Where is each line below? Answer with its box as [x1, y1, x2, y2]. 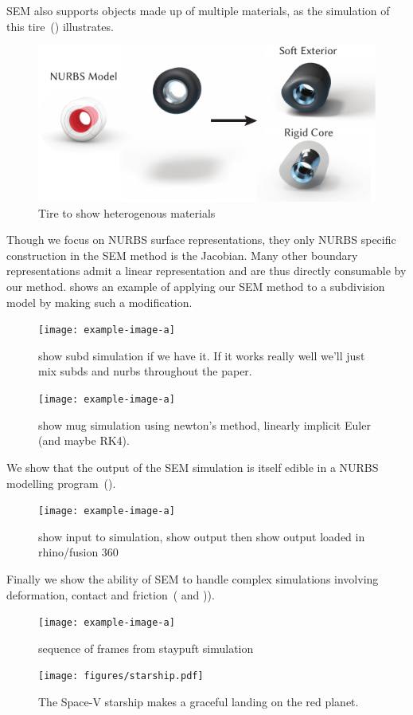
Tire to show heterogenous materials [38, 204, 216, 221]
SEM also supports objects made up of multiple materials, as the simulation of [6, 2, 390, 18]
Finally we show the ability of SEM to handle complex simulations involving [6, 570, 379, 587]
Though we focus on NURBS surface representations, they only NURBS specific [6, 231, 396, 248]
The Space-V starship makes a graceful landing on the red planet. [38, 693, 359, 710]
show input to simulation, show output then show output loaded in [38, 528, 365, 544]
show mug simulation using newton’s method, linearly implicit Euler [38, 416, 371, 433]
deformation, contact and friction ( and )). [6, 586, 215, 603]
